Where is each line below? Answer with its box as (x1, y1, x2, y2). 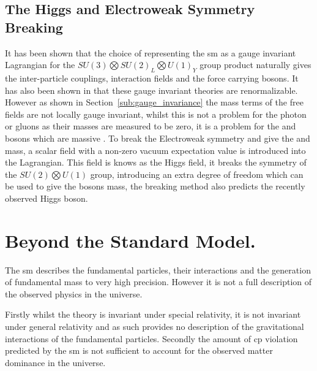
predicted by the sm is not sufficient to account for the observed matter (5, 344, 273, 357)
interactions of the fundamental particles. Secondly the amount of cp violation (5, 332, 298, 345)
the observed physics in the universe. (5, 287, 143, 300)
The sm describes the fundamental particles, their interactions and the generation (5, 263, 311, 276)
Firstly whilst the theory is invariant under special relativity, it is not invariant (5, 308, 301, 321)
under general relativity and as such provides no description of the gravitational (5, 320, 304, 333)
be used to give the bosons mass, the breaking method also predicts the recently (5, 180, 305, 193)
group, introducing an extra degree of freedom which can (90, 167, 304, 180)
